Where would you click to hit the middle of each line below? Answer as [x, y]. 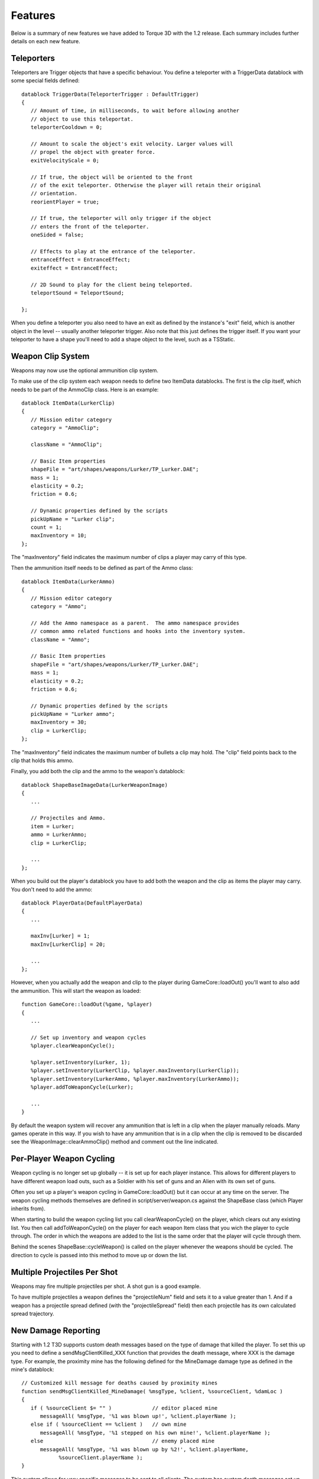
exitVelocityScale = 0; [65, 160]
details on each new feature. [45, 41]
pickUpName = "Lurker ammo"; [73, 714]
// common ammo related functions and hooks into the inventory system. [138, 631]
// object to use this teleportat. [82, 119]
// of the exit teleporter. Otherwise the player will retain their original [146, 185]
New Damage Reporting [56, 1330]
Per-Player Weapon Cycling [63, 1159]
